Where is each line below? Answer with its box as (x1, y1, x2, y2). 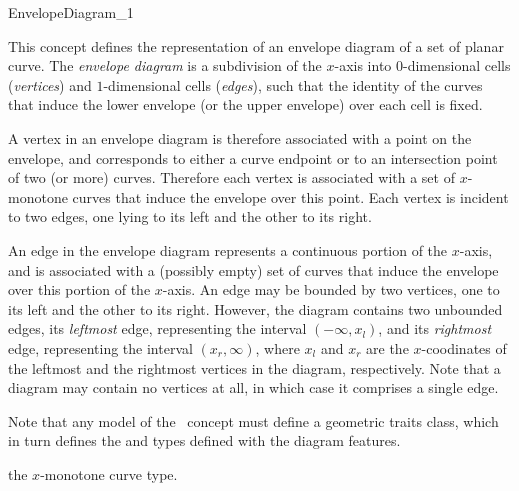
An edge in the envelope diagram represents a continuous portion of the (8, 239, 448, 260)
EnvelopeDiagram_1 (8, 2, 134, 22)
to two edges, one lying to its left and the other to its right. (8, 206, 372, 227)
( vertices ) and (8, 74, 92, 95)
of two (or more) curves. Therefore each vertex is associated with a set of (8, 167, 455, 188)
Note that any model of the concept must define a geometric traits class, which (8, 410, 499, 431)
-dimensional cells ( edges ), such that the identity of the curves (103, 74, 483, 95)
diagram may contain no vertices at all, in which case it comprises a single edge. (8, 377, 499, 398)
